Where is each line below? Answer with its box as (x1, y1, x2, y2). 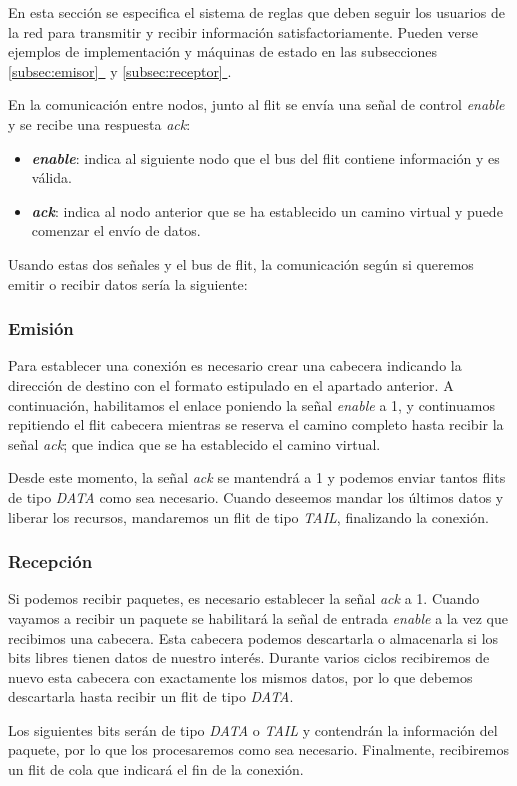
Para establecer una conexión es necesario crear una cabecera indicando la (8, 355, 462, 376)
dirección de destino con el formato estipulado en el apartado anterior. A (8, 374, 454, 395)
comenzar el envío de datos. (31, 220, 201, 241)
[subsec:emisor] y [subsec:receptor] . (8, 60, 232, 81)
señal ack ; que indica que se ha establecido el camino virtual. (8, 433, 381, 454)
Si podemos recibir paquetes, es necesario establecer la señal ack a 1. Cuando (8, 588, 480, 609)
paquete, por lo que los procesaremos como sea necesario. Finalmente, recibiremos (8, 739, 509, 760)
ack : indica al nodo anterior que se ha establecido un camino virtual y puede (31, 200, 503, 221)
